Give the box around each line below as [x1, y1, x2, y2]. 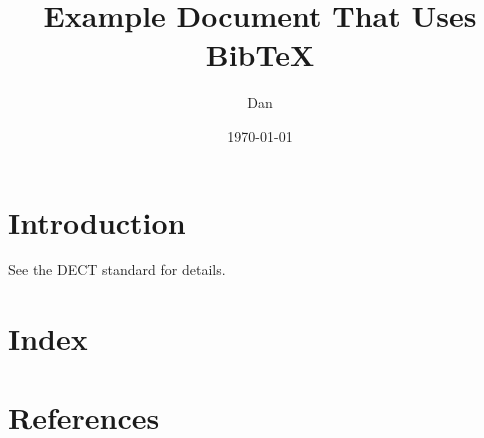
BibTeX [205, 34, 315, 75]
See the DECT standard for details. [8, 259, 226, 280]
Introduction [8, 201, 186, 242]
